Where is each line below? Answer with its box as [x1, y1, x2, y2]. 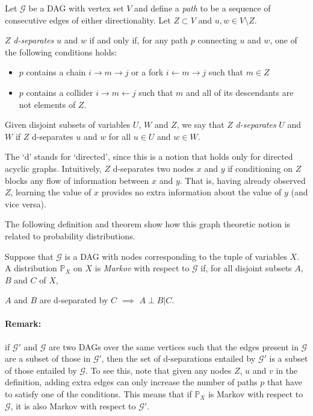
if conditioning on [228, 162, 293, 174]
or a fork [131, 66, 164, 78]
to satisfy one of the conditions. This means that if [5, 388, 192, 400]
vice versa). [5, 197, 46, 210]
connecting [197, 34, 237, 46]
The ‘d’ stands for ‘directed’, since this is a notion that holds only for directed [5, 150, 293, 163]
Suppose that [5, 250, 54, 262]
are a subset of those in [5, 352, 91, 365]
